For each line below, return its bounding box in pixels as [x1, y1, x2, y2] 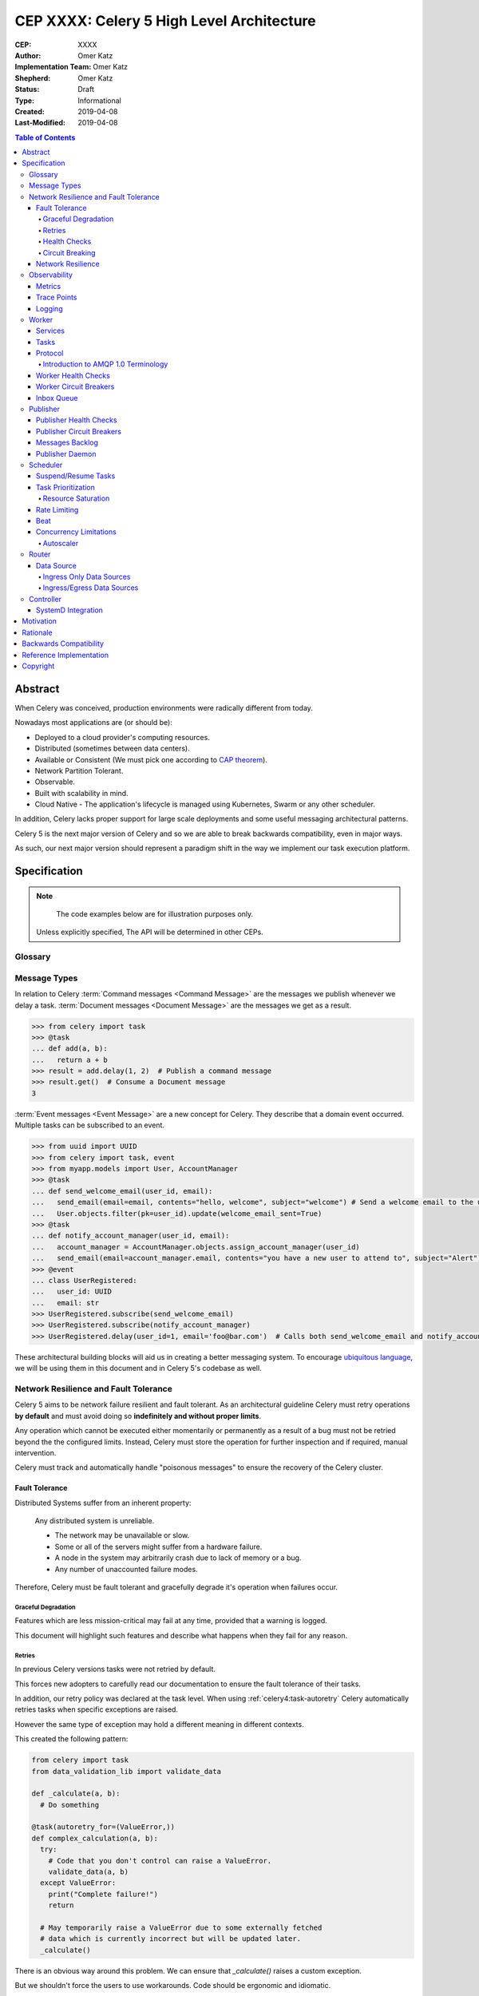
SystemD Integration [36, 605, 104, 615]
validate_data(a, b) [48, 1867, 129, 1876]
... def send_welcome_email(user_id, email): [31, 1186, 213, 1195]
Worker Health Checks [36, 370, 111, 380]
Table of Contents [14, 133, 76, 142]
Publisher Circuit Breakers [36, 426, 122, 436]
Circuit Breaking [42, 248, 96, 257]
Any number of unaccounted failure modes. [54, 1564, 199, 1574]
